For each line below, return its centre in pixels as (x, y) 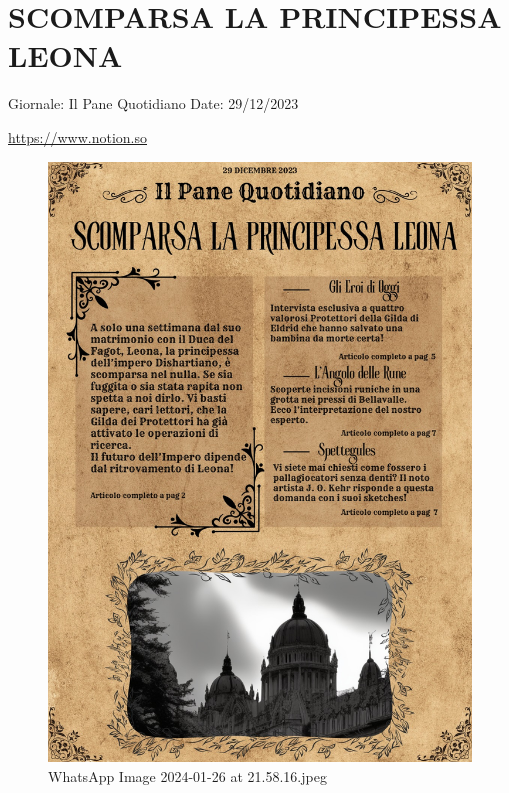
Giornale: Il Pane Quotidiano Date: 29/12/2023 (153, 103)
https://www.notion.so (78, 136)
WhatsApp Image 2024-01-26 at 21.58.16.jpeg (187, 775)
